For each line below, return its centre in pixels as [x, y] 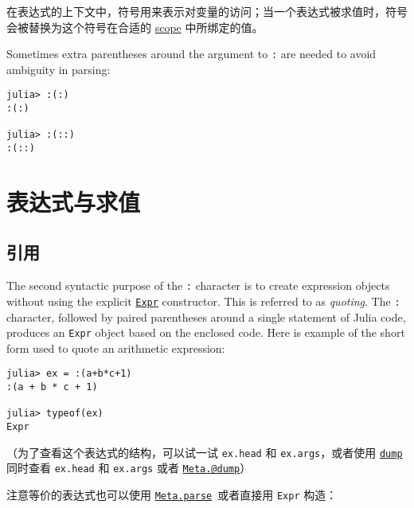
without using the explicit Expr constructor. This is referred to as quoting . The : [203, 301]
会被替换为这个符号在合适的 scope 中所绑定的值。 [135, 27]
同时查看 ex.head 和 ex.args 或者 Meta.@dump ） [129, 468]
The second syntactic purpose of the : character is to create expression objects [198, 285]
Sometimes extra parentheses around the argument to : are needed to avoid [191, 54]
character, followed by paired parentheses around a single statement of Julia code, [206, 317]
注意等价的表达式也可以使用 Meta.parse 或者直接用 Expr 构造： [172, 495]
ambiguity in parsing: [59, 69]
